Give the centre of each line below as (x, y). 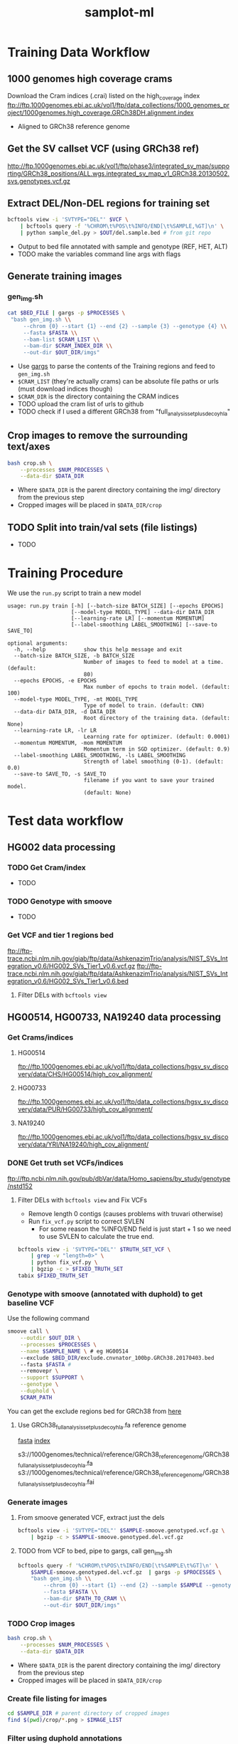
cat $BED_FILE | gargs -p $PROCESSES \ (66, 313)
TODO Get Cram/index (47, 867)
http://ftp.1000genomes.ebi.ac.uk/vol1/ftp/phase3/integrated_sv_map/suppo (118, 166)
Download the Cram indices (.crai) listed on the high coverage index (104, 97)
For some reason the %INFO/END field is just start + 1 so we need (135, 1229)
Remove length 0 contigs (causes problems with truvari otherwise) (126, 1213)
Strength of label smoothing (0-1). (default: (153, 762)
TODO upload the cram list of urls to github (81, 404)
